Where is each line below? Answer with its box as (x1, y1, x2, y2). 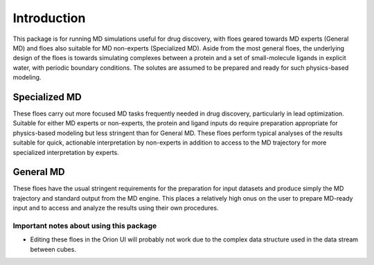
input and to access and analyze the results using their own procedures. (12, 204, 219, 212)
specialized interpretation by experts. (12, 148, 119, 156)
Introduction (12, 10, 86, 26)
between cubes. (30, 245, 76, 253)
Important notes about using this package (12, 221, 157, 231)
